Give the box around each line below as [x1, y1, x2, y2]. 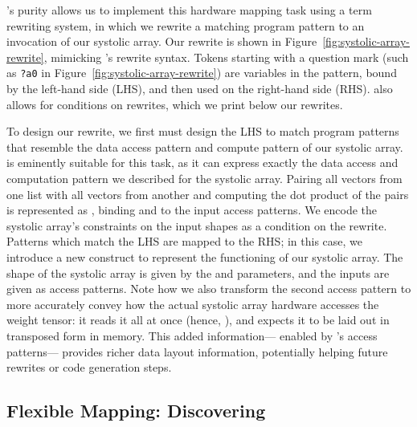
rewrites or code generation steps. [6, 359, 172, 376]
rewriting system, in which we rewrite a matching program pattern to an [6, 17, 365, 34]
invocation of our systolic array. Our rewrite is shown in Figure [6, 33, 317, 50]
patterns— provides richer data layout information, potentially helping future [6, 343, 388, 360]
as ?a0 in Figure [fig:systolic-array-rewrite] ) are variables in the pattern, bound [6, 64, 397, 81]
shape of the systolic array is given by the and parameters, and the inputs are [6, 264, 390, 281]
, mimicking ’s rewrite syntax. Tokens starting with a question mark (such [43, 48, 409, 65]
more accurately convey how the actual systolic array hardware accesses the [6, 295, 379, 312]
